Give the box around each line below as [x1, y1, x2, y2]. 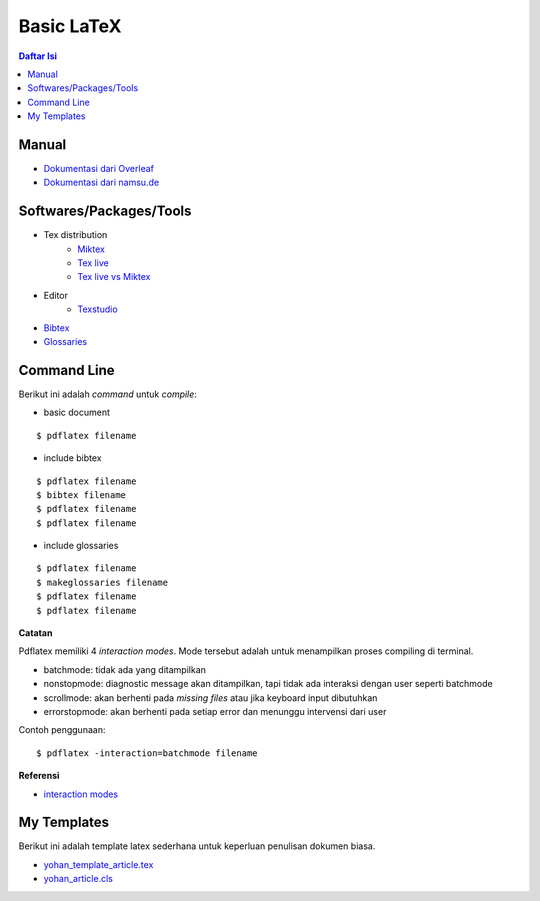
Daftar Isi [18, 50, 58, 62]
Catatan [18, 627, 53, 639]
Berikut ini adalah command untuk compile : [18, 388, 197, 400]
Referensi [18, 770, 60, 782]
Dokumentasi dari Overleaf [43, 163, 155, 175]
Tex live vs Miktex [77, 271, 151, 283]
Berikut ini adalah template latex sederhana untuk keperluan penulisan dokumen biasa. [18, 840, 376, 852]
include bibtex [43, 452, 102, 464]
